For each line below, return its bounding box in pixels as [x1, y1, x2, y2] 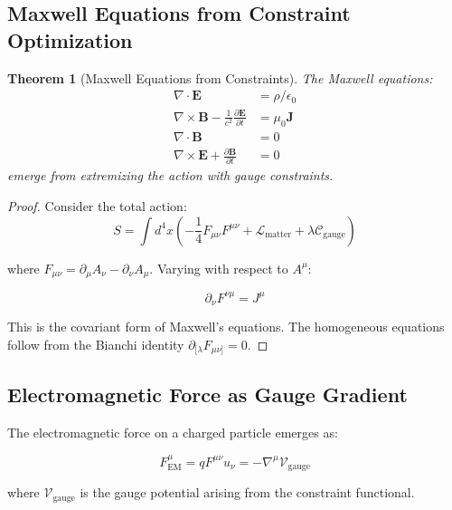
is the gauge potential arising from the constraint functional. [80, 483, 415, 502]
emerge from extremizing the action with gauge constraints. [7, 166, 334, 185]
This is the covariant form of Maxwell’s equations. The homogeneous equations [7, 317, 445, 336]
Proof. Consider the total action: [7, 197, 187, 216]
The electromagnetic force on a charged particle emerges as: [7, 423, 338, 442]
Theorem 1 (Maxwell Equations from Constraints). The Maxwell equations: [7, 68, 433, 87]
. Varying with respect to [149, 258, 288, 277]
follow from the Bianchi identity [7, 334, 184, 353]
